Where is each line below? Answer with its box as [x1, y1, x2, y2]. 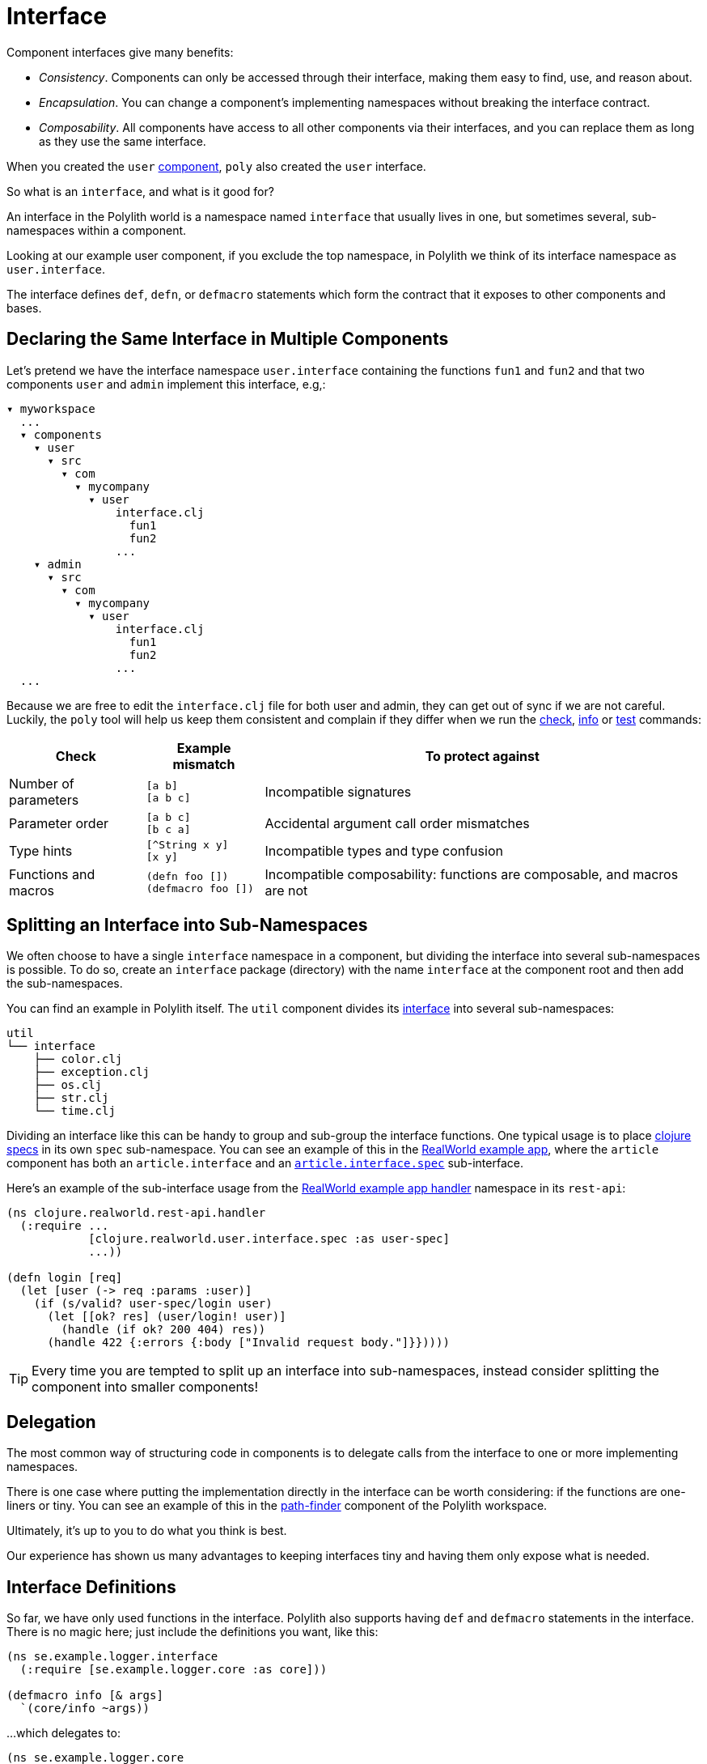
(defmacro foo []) [146, 882, 254, 895]
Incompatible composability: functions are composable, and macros [265, 865, 679, 882]
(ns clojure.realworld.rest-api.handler [6, 1206, 266, 1220]
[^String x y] [146, 838, 229, 851]
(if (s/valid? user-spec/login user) [33, 1297, 273, 1311]
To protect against [425, 747, 540, 764]
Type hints [9, 842, 73, 859]
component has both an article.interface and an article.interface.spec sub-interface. [6, 1156, 523, 1171]
